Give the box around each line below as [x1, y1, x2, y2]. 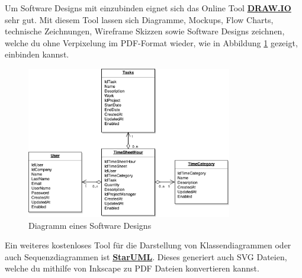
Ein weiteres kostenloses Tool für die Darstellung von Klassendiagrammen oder [5, 239, 291, 251]
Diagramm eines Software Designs [28, 219, 152, 231]
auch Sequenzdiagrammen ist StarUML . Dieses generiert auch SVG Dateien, [5, 250, 287, 263]
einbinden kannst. [5, 48, 69, 60]
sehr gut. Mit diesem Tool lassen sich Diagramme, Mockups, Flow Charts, [5, 13, 274, 25]
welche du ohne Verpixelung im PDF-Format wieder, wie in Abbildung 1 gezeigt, [5, 36, 298, 49]
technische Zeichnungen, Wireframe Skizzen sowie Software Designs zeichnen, [5, 25, 285, 37]
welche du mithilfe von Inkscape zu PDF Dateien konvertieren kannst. [5, 262, 259, 274]
